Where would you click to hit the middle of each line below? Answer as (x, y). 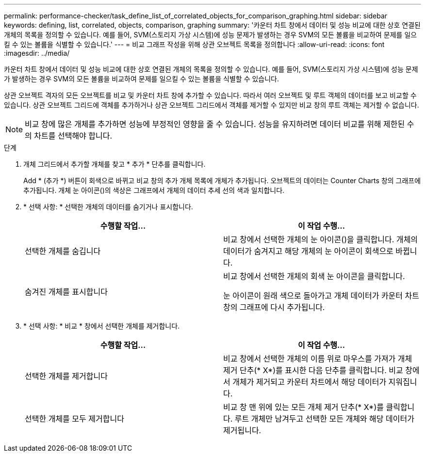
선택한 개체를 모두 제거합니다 (74, 419)
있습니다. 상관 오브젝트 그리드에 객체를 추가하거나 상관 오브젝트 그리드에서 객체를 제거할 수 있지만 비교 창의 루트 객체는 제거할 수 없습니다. (212, 105)
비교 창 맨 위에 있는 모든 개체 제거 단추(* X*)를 (303, 407)
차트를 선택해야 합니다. (73, 136)
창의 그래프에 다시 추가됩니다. (274, 307)
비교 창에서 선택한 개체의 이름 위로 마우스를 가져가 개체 (318, 359)
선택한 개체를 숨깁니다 (63, 251)
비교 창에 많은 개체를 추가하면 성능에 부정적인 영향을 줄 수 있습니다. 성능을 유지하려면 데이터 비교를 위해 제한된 (215, 124)
